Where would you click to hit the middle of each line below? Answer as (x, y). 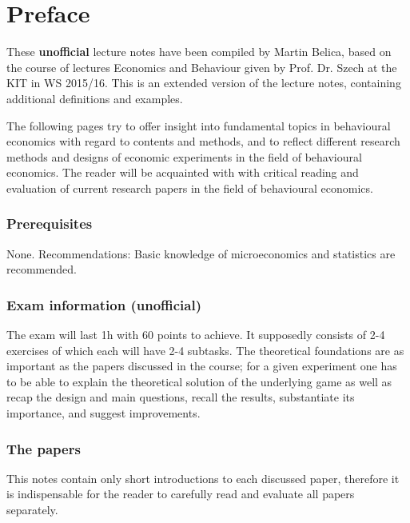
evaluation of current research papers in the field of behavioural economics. (190, 188)
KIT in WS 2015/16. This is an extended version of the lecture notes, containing (204, 83)
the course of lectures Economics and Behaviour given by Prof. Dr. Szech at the (202, 67)
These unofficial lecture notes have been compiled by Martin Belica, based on (199, 52)
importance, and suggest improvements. (103, 413)
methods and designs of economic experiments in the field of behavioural (184, 156)
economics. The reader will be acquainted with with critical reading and (183, 172)
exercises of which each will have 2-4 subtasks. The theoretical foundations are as (205, 350)
